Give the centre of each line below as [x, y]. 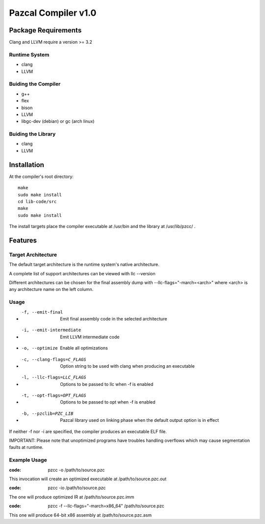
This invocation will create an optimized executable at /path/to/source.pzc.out [88, 479]
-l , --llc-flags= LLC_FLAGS [54, 378]
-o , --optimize [40, 348]
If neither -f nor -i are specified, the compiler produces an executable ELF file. [88, 431]
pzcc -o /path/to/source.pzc [76, 470]
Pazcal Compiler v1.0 [53, 13]
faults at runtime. [26, 447]
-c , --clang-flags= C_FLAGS [54, 359]
